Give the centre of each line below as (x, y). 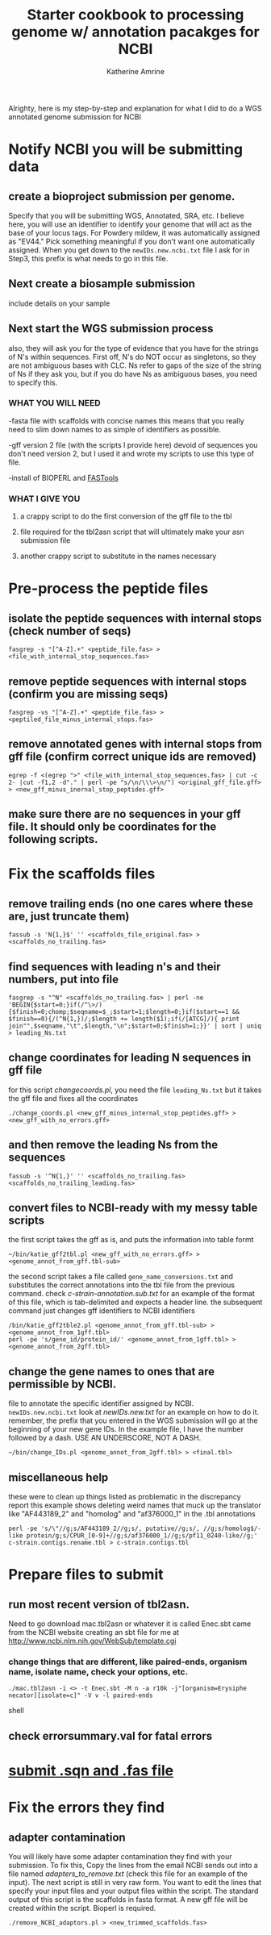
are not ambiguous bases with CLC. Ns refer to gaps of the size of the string (135, 365)
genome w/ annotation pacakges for (135, 32)
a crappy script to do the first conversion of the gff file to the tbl (126, 516)
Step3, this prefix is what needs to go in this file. (88, 258)
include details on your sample (59, 303)
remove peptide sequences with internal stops (128, 681)
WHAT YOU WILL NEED (54, 403)
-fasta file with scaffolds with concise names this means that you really (126, 420)
